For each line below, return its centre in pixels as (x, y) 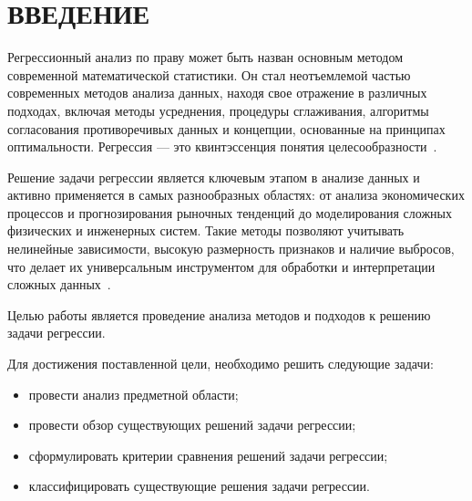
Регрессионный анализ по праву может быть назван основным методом (205, 57)
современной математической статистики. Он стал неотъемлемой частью (209, 74)
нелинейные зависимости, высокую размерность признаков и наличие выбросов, (231, 249)
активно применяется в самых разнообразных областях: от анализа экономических (236, 195)
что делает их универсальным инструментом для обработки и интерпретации (221, 266)
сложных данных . (59, 284)
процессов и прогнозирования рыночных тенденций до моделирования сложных (230, 212)
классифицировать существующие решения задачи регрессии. (199, 486)
